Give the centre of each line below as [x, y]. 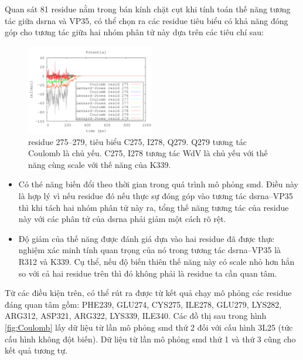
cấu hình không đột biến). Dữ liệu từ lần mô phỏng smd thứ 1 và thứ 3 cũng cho [150, 339]
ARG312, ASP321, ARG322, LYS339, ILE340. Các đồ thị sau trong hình [136, 316]
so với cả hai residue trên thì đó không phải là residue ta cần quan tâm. [148, 273]
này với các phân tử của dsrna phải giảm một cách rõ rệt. [122, 219]
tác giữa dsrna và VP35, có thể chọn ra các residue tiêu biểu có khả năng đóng [147, 20]
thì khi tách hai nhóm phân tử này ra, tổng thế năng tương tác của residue [154, 207]
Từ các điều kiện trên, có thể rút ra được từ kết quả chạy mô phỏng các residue [148, 293]
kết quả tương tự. [36, 350]
